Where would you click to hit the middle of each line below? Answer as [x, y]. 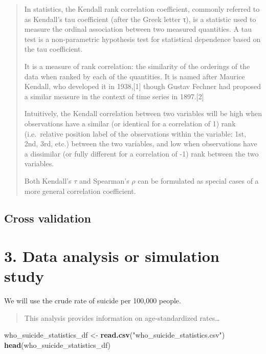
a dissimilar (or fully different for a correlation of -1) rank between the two [141, 153]
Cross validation [48, 218]
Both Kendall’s [48, 180]
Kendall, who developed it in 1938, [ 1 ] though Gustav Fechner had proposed [143, 86]
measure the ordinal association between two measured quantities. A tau [138, 29]
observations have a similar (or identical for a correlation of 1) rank [130, 123]
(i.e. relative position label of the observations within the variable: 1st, [135, 133]
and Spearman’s [104, 180]
